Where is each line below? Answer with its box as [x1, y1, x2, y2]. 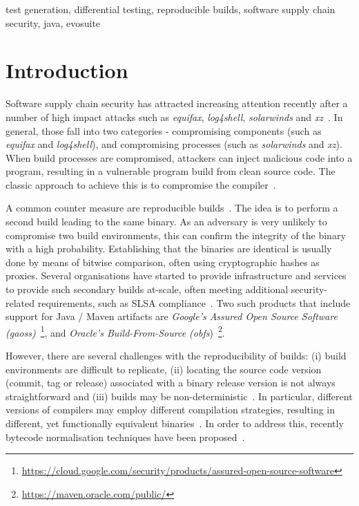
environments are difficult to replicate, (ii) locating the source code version [6, 362, 322, 376]
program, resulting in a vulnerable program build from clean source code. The [6, 164, 336, 178]
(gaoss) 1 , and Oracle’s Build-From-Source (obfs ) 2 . [6, 323, 225, 339]
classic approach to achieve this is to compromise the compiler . [6, 177, 276, 191]
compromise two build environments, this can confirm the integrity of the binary [6, 227, 346, 242]
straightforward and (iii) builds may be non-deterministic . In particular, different [6, 388, 353, 403]
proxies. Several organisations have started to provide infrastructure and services [6, 268, 347, 283]
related [6, 295, 35, 310]
